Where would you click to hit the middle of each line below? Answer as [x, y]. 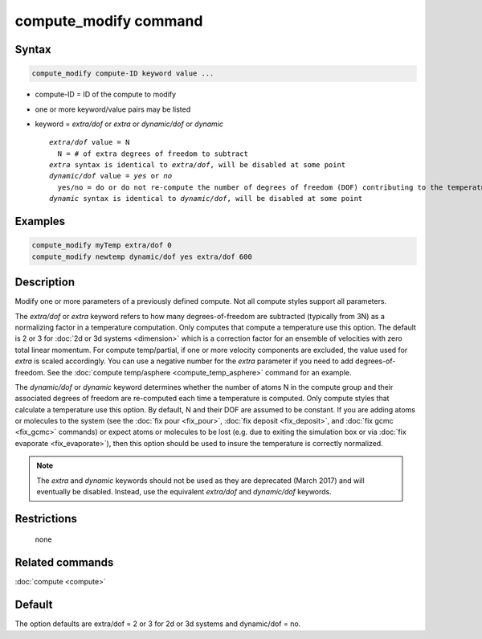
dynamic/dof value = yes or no [111, 176]
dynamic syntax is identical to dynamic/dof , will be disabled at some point [206, 199]
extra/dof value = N [90, 142]
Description [45, 283]
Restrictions [46, 518]
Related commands [64, 563]
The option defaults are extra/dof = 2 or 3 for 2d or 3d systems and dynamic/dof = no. [158, 624]
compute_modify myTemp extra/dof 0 [102, 246]
